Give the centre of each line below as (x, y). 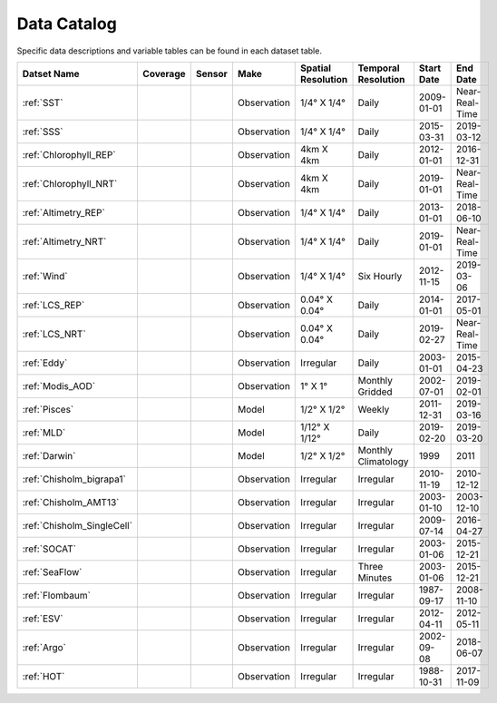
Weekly (374, 409)
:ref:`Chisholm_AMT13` (71, 502)
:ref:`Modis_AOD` (59, 386)
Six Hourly (380, 276)
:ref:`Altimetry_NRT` (64, 241)
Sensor (211, 73)
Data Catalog (67, 24)
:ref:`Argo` (44, 647)
